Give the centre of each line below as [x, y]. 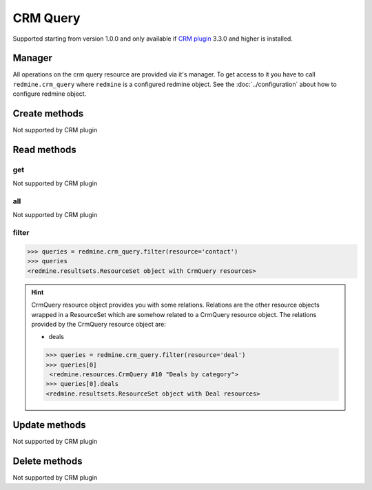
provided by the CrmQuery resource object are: [99, 324]
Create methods [48, 114]
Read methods [45, 149]
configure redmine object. [50, 94]
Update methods [49, 425]
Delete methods [48, 461]
